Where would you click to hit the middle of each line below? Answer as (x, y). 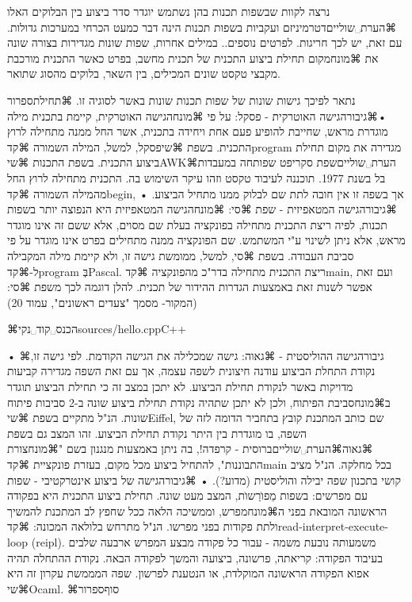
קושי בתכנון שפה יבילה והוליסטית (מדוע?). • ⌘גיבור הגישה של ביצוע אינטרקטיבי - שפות (204, 479)
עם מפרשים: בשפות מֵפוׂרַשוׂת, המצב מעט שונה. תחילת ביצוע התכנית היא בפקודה (188, 495)
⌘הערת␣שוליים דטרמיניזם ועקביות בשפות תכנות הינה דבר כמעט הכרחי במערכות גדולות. (202, 27)
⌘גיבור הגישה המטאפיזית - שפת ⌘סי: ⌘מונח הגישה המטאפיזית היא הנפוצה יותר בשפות (202, 209)
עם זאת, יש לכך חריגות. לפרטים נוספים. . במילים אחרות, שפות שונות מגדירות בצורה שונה (205, 42)
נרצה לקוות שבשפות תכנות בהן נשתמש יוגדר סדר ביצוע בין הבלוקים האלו (169, 11)
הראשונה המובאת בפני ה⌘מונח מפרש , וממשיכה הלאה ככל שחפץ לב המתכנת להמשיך (197, 510)
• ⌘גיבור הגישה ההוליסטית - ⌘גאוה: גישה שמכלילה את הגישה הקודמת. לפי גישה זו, (196, 355)
